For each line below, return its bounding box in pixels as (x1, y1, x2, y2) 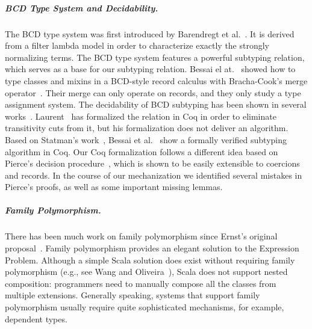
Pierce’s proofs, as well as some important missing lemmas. (5, 180, 223, 193)
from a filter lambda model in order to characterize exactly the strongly (5, 39, 270, 52)
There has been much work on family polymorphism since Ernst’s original (5, 230, 278, 242)
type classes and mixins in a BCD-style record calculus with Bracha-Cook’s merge (5, 74, 308, 87)
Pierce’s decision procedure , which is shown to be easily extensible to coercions (5, 157, 300, 170)
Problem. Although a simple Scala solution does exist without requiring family (5, 253, 295, 266)
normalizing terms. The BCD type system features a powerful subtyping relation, (5, 51, 305, 63)
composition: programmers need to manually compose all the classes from (5, 277, 276, 289)
